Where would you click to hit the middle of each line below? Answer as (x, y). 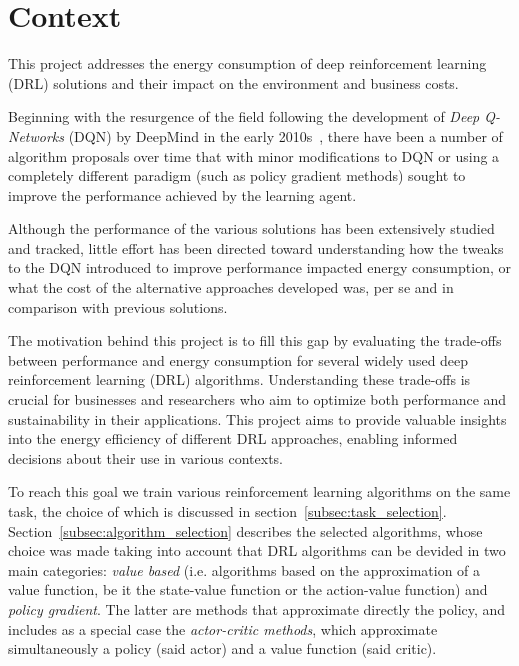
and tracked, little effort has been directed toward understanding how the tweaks (256, 247)
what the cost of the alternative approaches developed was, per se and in (231, 287)
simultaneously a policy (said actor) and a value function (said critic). (222, 648)
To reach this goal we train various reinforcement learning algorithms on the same (259, 491)
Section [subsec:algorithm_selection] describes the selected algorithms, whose (245, 530)
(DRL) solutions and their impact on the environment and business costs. (233, 82)
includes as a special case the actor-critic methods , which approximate (223, 628)
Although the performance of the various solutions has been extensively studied (251, 228)
